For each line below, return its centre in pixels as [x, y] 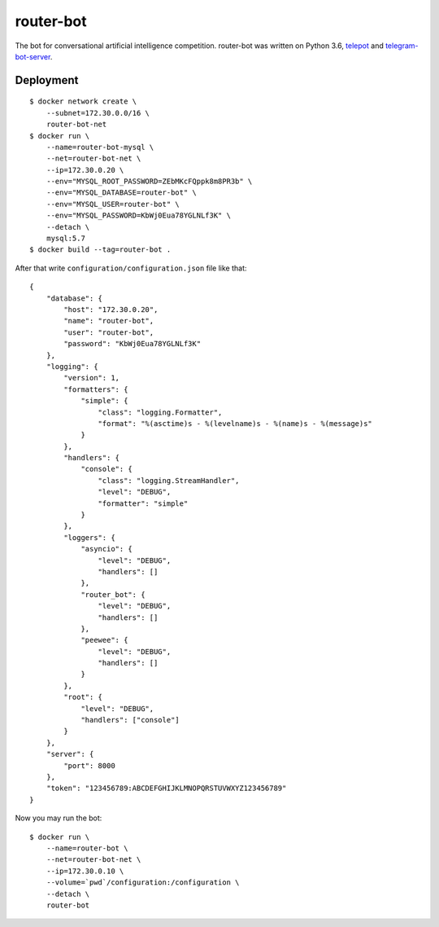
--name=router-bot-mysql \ [100, 147]
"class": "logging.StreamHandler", [169, 480]
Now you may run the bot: [59, 818]
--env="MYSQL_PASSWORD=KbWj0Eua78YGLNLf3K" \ [139, 215]
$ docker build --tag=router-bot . [100, 250]
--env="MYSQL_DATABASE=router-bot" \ [121, 193]
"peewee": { [104, 640]
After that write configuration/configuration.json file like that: [131, 268]
